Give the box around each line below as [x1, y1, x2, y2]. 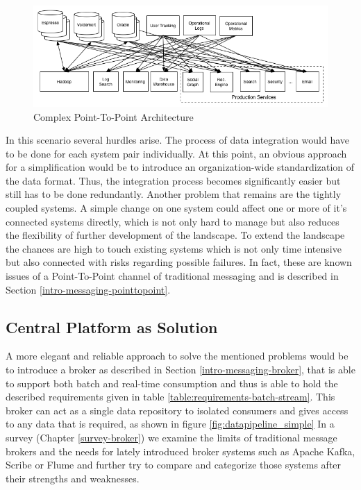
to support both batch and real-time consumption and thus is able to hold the [6, 375, 338, 390]
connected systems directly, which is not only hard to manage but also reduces [6, 214, 339, 228]
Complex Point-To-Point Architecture [33, 109, 194, 124]
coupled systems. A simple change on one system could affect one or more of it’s [6, 201, 347, 215]
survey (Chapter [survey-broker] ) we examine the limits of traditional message [6, 430, 337, 444]
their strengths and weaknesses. [6, 471, 140, 485]
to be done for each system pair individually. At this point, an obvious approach [6, 146, 347, 160]
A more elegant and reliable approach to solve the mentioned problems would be [6, 348, 349, 363]
